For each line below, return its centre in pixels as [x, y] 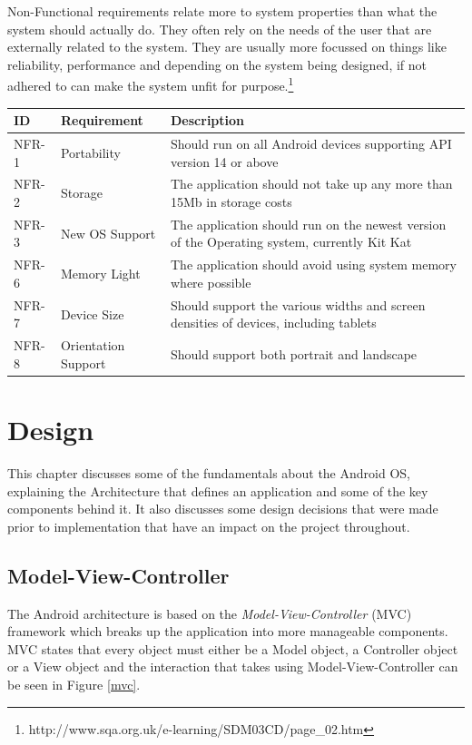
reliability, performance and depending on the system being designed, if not [217, 64]
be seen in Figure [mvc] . [74, 684]
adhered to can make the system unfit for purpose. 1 [151, 84]
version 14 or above [225, 161]
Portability [90, 152]
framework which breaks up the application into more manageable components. [228, 631]
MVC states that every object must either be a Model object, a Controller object [233, 648]
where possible [211, 282]
